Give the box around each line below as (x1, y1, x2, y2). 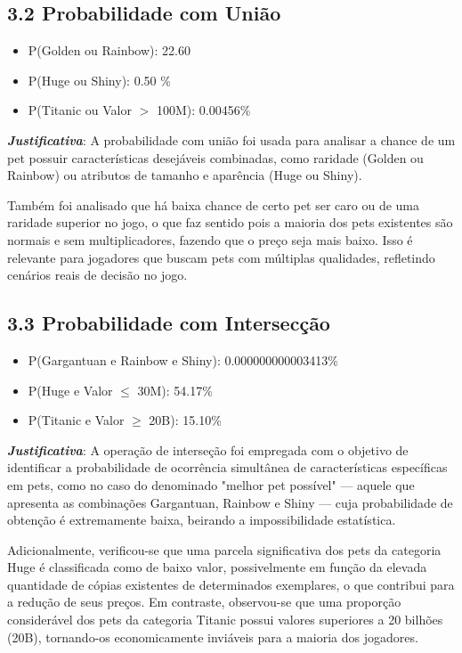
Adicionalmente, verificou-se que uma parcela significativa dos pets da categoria (7, 540, 442, 559)
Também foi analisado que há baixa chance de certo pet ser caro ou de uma (7, 195, 420, 214)
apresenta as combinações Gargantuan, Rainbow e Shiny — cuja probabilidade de (7, 493, 453, 511)
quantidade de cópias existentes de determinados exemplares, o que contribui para (7, 575, 455, 593)
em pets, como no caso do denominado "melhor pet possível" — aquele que (7, 475, 415, 494)
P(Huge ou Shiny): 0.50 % (28, 70, 171, 89)
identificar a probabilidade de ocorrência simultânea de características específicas (7, 458, 448, 477)
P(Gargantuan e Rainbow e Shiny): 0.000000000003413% (28, 350, 339, 369)
